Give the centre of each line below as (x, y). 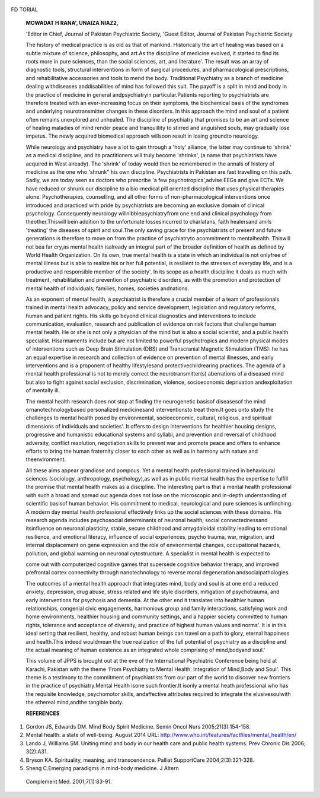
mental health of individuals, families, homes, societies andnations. (108, 288)
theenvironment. (46, 459)
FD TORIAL (24, 9)
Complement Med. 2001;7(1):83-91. (69, 782)
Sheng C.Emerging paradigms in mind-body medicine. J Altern (102, 768)
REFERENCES (43, 713)
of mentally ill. (43, 390)
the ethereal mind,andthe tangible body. (75, 702)
